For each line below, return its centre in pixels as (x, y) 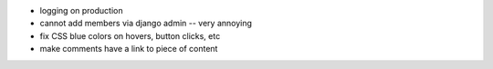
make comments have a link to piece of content (129, 49)
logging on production (81, 10)
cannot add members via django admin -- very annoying (146, 24)
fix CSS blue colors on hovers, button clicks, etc (130, 35)
